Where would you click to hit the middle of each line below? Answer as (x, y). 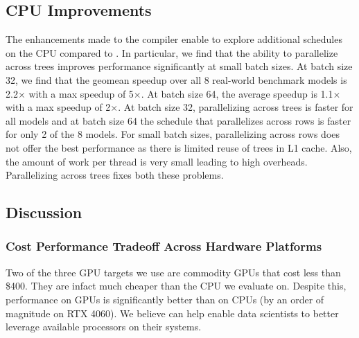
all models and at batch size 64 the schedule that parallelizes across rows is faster (178, 120)
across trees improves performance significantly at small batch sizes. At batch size (179, 66)
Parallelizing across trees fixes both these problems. (115, 175)
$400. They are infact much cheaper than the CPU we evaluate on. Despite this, (176, 286)
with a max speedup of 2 (58, 107)
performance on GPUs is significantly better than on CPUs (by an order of (165, 299)
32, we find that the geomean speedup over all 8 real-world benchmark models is (176, 79)
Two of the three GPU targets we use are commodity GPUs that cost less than (173, 272)
